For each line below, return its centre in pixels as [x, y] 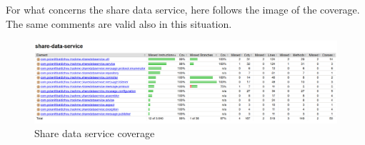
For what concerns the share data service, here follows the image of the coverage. [183, 9]
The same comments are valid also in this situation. [119, 23]
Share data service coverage [95, 133]
